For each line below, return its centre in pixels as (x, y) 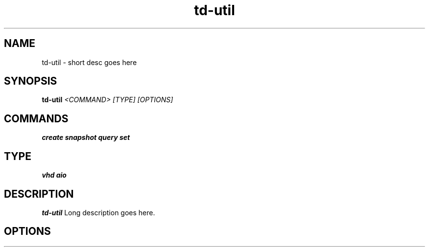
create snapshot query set (86, 137)
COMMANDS (36, 118)
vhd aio (54, 175)
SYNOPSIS (31, 81)
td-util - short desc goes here (89, 62)
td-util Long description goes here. (98, 212)
